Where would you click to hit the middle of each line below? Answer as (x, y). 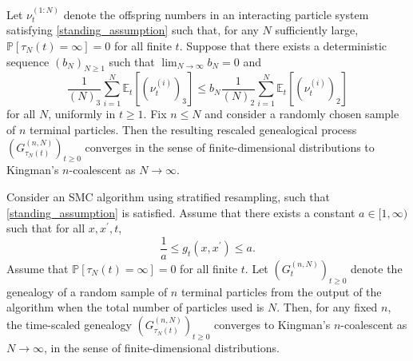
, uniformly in (82, 114)
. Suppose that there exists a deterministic (283, 46)
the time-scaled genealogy (69, 324)
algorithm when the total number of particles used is (135, 307)
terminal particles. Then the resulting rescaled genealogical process (193, 129)
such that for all (46, 228)
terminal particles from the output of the (281, 291)
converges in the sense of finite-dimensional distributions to (230, 147)
